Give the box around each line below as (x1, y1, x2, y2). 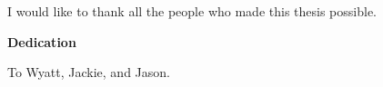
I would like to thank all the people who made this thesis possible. (7, 2, 377, 20)
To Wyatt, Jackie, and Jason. (7, 63, 170, 82)
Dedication (7, 32, 76, 51)
